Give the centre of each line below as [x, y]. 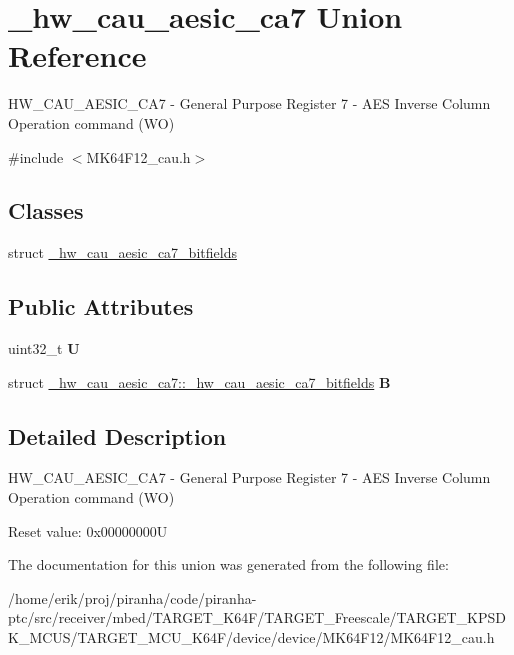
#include [36, 156]
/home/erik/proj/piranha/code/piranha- [132, 597]
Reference [77, 55]
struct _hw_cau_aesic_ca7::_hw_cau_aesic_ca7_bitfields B [199, 381]
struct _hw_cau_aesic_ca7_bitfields [122, 252]
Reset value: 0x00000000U [88, 530]
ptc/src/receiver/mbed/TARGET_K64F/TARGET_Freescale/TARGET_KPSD [257, 617]
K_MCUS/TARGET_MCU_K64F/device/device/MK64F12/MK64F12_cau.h [251, 637]
